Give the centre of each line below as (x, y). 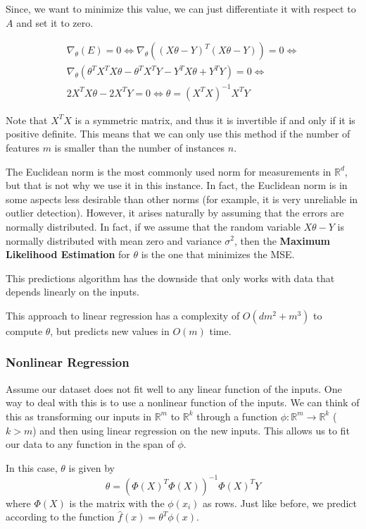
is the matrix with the (117, 503)
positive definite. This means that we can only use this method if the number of (178, 134)
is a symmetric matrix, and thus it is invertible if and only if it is (215, 120)
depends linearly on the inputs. (73, 292)
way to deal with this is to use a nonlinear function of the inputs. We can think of (183, 402)
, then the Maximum (283, 240)
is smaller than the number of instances (140, 147)
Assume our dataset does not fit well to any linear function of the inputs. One (174, 388)
